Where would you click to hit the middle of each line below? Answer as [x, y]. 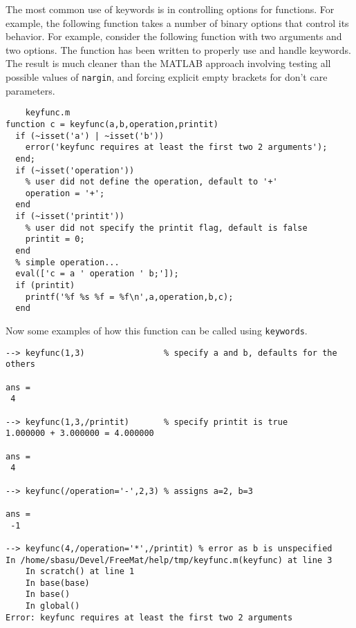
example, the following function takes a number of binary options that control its [177, 22]
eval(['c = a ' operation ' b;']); [97, 274]
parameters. [30, 90]
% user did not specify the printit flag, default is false [166, 228]
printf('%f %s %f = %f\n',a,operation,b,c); [129, 297]
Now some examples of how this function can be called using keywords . [157, 331]
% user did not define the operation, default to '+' [151, 182]
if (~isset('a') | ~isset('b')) [90, 136]
